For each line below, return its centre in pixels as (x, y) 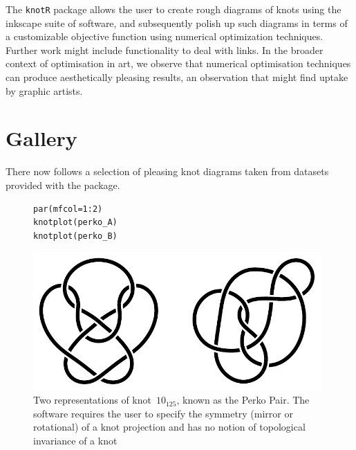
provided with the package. (63, 184)
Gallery (41, 138)
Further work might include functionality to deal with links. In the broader (165, 49)
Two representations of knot (92, 400)
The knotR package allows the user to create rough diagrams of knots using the (174, 9)
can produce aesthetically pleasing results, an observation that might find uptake (177, 77)
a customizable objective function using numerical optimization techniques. (165, 36)
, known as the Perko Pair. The (243, 400)
